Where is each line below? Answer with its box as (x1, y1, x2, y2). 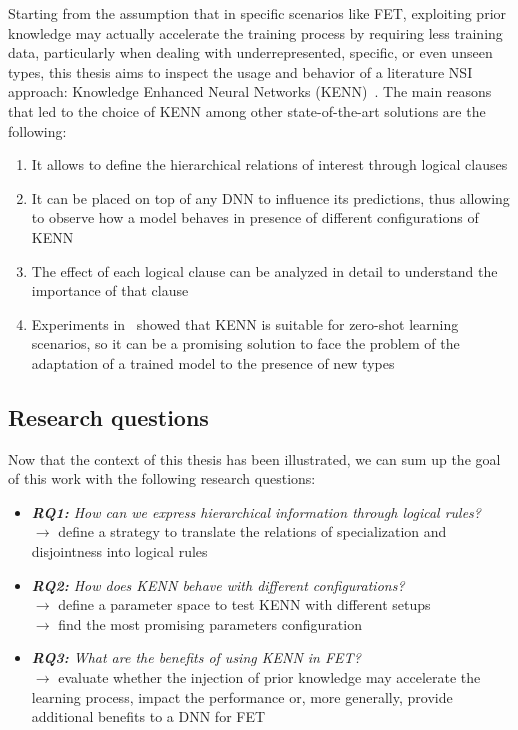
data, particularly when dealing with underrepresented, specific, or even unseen (8, 42, 493, 63)
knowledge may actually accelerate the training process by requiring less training (8, 22, 503, 43)
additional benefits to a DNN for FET (31, 706, 266, 727)
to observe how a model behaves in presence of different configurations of (31, 207, 479, 228)
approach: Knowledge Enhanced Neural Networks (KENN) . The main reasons (8, 81, 492, 102)
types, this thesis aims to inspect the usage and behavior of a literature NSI (8, 61, 473, 82)
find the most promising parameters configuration (58, 613, 362, 634)
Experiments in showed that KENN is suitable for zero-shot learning (31, 313, 459, 334)
